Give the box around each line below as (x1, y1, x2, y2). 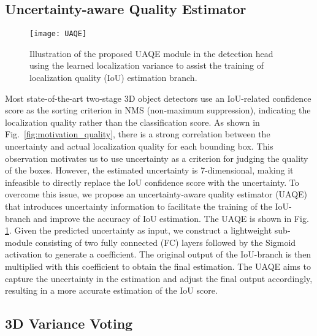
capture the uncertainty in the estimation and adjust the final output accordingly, (5, 272, 313, 284)
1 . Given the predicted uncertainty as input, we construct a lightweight (5, 224, 272, 237)
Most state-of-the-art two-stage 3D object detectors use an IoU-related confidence (5, 91, 311, 104)
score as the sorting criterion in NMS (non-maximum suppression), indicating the (5, 104, 311, 116)
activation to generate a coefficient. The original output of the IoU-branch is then (5, 248, 311, 261)
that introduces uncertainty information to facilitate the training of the (5, 199, 272, 212)
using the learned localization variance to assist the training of (29, 59, 264, 72)
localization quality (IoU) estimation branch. (29, 71, 197, 84)
